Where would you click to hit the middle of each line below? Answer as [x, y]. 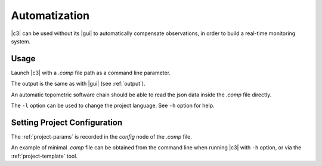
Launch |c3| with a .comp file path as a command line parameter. [91, 73]
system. [21, 41]
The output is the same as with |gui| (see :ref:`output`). [78, 84]
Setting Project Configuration [67, 122]
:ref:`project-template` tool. [44, 156]
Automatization [50, 15]
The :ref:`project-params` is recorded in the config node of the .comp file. [101, 136]
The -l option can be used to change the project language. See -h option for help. [113, 106]
